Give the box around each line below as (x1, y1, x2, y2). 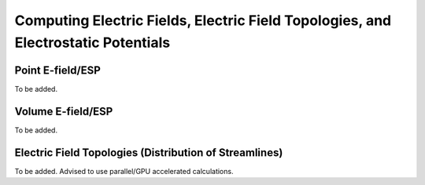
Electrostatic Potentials (14, 34, 171, 51)
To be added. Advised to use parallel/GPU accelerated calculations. (14, 166, 234, 176)
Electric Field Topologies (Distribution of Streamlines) (14, 146, 283, 159)
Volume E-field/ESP (14, 104, 113, 118)
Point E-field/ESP (14, 63, 102, 77)
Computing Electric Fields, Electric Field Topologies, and (14, 12, 392, 29)
